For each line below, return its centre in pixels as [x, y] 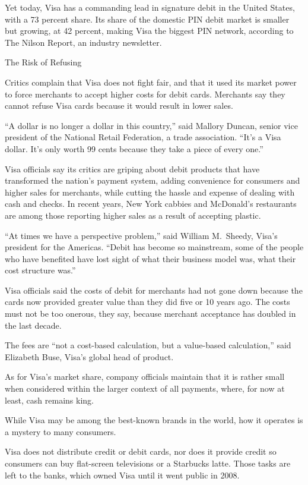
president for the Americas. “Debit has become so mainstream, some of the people [154, 247]
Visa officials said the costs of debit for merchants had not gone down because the [154, 290]
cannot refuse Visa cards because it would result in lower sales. [119, 105]
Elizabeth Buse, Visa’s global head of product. [89, 356]
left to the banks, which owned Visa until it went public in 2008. [122, 475]
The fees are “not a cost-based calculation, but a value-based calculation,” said [148, 345]
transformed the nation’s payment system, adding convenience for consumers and [153, 180]
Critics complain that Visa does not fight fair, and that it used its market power [151, 82]
